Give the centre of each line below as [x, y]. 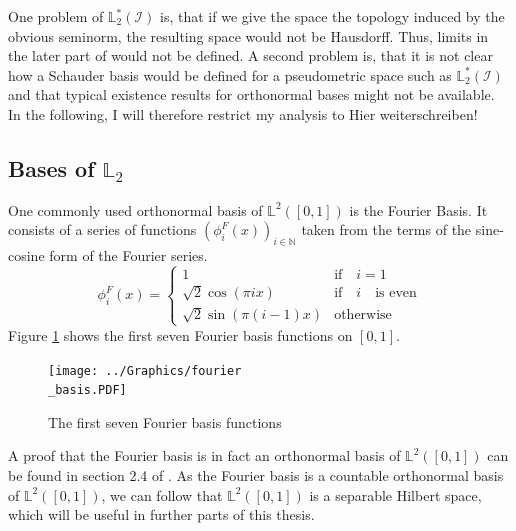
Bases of [51, 167]
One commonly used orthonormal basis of [135, 209]
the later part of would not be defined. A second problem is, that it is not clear [250, 55]
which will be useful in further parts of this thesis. [161, 514]
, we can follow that [162, 494]
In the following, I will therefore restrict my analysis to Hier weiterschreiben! [243, 113]
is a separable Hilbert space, [395, 494]
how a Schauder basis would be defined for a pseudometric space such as [230, 74]
